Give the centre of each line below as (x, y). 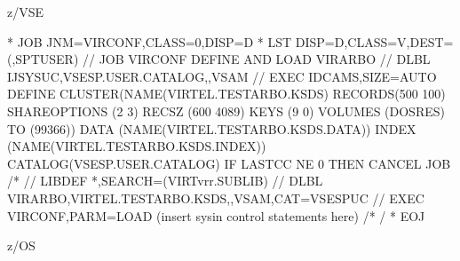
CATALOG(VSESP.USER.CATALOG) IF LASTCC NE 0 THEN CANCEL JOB (229, 163)
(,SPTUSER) (43, 59)
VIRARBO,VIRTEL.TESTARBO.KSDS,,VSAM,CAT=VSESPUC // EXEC (216, 198)
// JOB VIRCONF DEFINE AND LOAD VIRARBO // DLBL (256, 59)
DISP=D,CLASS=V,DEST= (374, 41)
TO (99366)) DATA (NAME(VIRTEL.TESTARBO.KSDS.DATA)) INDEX (212, 128)
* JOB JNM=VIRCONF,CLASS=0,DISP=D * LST (150, 41)
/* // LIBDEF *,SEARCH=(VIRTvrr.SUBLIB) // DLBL (165, 181)
